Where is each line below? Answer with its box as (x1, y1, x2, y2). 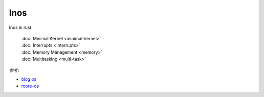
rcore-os (21, 83, 39, 89)
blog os (21, 76, 37, 82)
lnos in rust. (9, 24, 33, 30)
